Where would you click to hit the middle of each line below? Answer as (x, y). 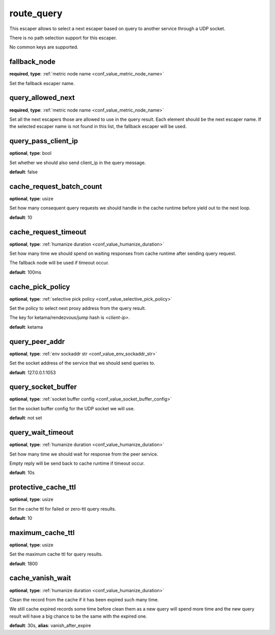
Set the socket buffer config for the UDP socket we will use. (72, 408)
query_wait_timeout (42, 432)
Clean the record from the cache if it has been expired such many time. (84, 599)
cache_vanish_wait (40, 578)
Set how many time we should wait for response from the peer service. (84, 454)
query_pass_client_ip (44, 141)
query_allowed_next (42, 98)
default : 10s (22, 473)
